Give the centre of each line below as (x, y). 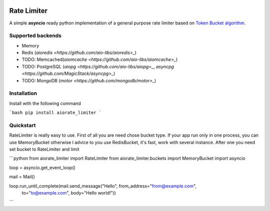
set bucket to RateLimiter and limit (44, 149)
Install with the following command (45, 103)
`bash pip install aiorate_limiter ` (55, 113)
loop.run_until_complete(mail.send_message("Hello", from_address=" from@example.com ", (103, 186)
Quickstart (22, 125)
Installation (23, 93)
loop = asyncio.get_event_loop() (42, 168)
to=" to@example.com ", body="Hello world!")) (69, 193)
